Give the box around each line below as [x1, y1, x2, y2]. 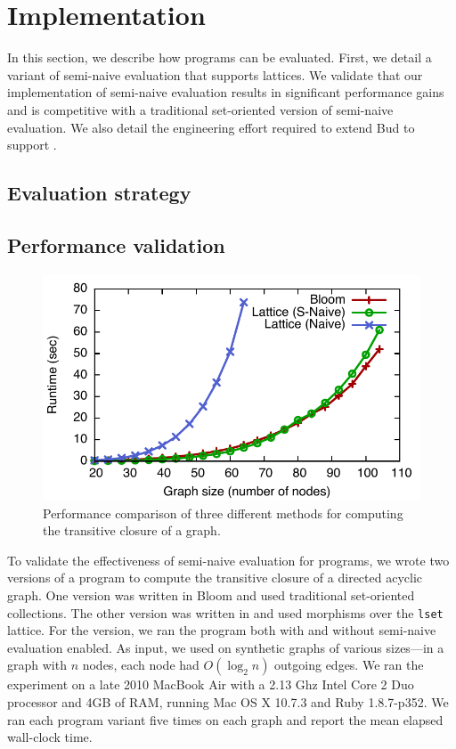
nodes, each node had [82, 655, 199, 674]
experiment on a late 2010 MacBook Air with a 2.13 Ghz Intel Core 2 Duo [7, 675, 414, 694]
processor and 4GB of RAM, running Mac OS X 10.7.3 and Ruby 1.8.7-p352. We [7, 693, 449, 712]
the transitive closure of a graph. [43, 521, 221, 540]
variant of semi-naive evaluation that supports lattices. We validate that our [7, 65, 423, 84]
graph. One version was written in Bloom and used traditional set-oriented [7, 586, 415, 605]
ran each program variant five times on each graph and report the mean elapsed [7, 710, 444, 729]
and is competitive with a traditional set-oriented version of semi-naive [7, 100, 394, 118]
